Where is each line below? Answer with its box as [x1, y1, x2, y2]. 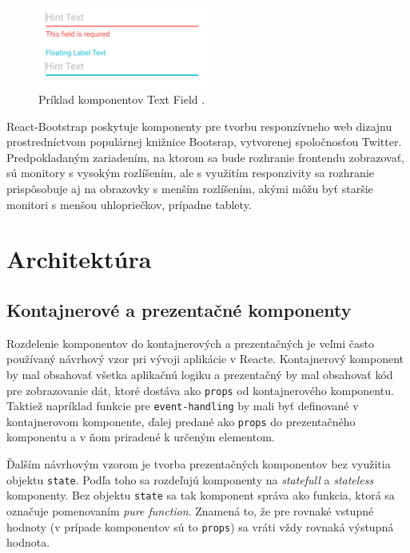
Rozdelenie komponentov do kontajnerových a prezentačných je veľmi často [6, 334, 374, 351]
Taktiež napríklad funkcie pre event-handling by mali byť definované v [6, 397, 359, 414]
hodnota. [6, 534, 50, 551]
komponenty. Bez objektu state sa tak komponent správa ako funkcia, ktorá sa [6, 487, 395, 504]
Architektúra [6, 243, 152, 275]
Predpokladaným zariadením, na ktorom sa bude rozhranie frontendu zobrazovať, [6, 148, 404, 165]
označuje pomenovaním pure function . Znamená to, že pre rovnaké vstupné [6, 502, 374, 519]
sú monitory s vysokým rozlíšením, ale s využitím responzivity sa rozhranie [6, 164, 374, 181]
